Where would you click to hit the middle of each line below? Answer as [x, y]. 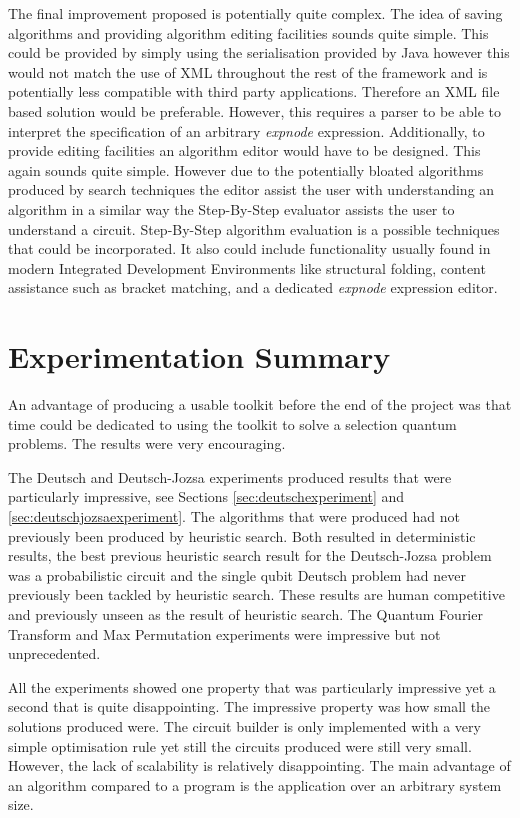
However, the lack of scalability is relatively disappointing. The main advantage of [259, 765]
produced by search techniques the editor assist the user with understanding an [251, 189]
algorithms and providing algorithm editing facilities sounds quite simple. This [248, 32]
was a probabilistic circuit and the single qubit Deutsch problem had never [237, 574]
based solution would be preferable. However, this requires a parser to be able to [254, 110]
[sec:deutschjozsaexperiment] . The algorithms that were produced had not [234, 516]
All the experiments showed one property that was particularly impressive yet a [252, 686]
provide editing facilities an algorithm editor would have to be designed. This [244, 150]
